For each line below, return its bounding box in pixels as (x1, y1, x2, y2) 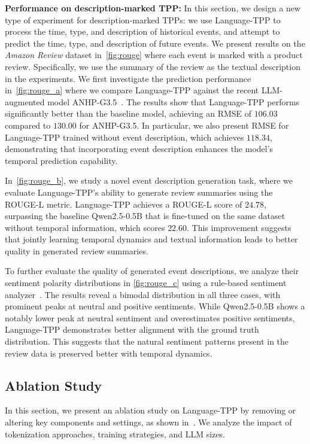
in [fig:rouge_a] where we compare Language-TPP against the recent (5, 84, 259, 96)
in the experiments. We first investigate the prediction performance (5, 72, 251, 84)
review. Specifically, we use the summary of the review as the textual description (5, 60, 300, 72)
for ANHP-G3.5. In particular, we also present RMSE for (79, 118, 289, 131)
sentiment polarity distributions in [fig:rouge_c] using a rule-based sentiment (5, 276, 287, 289)
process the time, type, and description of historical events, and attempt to (5, 25, 280, 38)
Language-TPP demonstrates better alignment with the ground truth (5, 323, 259, 336)
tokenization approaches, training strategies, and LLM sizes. (5, 427, 226, 440)
